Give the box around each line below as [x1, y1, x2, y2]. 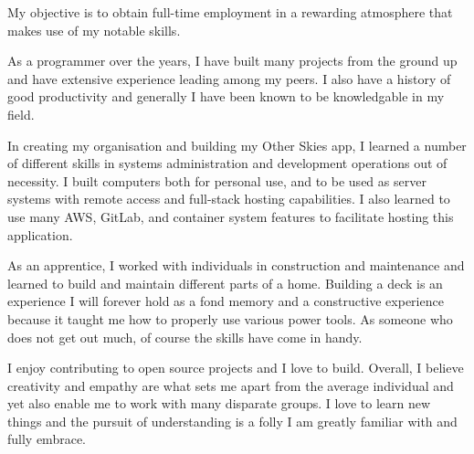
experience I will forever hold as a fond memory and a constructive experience [7, 291, 444, 311]
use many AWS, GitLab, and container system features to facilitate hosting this [7, 206, 454, 226]
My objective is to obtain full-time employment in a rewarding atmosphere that [7, 3, 453, 21]
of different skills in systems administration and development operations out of [7, 153, 448, 173]
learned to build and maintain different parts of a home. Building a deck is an [7, 273, 443, 292]
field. [7, 104, 35, 123]
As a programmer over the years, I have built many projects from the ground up [7, 51, 458, 70]
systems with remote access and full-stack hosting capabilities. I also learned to [7, 189, 450, 208]
